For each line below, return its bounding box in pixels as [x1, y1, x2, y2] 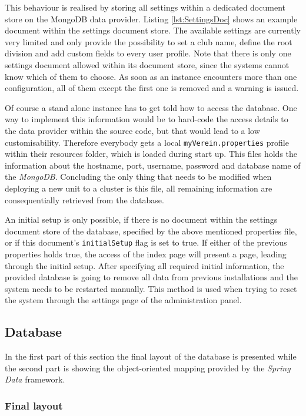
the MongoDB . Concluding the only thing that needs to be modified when [5, 170, 272, 183]
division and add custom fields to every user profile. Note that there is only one [5, 47, 291, 59]
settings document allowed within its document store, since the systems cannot [5, 58, 290, 71]
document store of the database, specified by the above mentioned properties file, [5, 224, 297, 237]
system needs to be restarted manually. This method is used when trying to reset [5, 282, 297, 294]
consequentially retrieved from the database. [5, 193, 164, 206]
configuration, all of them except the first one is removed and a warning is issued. [5, 82, 299, 94]
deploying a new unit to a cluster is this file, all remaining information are [5, 182, 272, 194]
